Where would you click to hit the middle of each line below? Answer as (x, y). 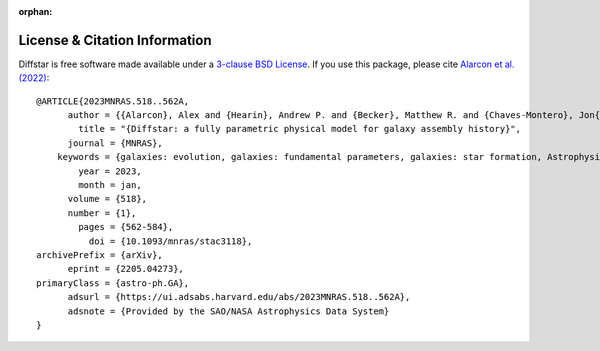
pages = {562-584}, (126, 227)
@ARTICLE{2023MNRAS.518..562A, (113, 101)
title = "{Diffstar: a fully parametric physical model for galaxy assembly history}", (300, 129)
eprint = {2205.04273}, (126, 269)
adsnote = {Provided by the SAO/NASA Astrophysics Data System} (228, 311)
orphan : (35, 11)
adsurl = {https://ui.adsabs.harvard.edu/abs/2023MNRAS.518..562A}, (239, 297)
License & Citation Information (115, 40)
